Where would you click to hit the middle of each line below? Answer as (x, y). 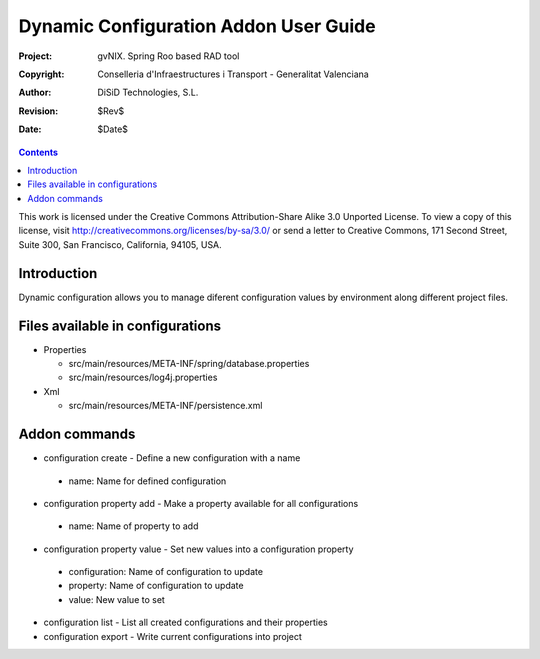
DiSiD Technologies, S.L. (148, 92)
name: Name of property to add (133, 526)
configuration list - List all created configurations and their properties (186, 622)
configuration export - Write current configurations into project (172, 636)
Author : (35, 92)
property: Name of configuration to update (156, 586)
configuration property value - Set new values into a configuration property (198, 549)
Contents (38, 152)
